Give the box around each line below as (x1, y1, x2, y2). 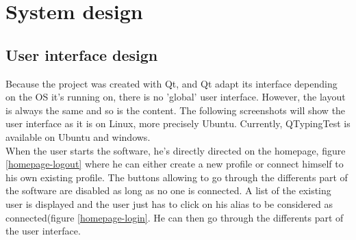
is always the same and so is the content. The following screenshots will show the (5, 103, 346, 117)
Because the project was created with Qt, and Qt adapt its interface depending (5, 76, 338, 90)
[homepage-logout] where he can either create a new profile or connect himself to (5, 157, 344, 171)
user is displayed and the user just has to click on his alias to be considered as (5, 196, 333, 211)
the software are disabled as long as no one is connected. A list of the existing (5, 183, 331, 198)
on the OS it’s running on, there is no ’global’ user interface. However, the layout (5, 90, 346, 104)
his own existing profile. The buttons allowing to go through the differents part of (5, 170, 348, 184)
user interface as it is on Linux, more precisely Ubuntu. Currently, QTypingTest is (5, 116, 351, 131)
